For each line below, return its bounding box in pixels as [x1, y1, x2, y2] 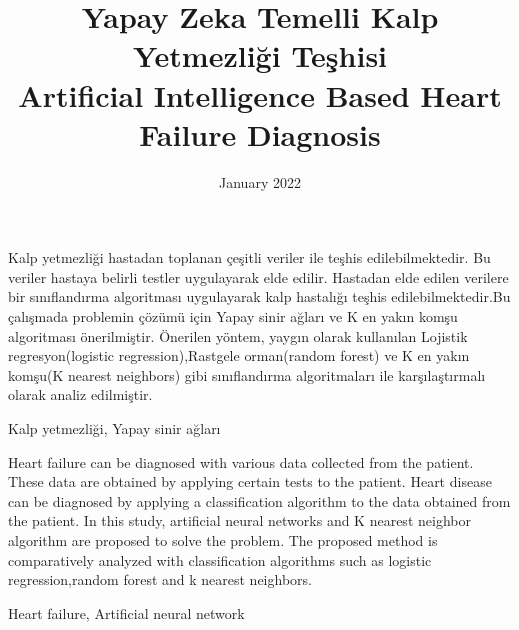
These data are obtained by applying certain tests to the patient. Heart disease [8, 471, 492, 492]
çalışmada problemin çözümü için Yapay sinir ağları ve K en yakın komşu [8, 306, 458, 327]
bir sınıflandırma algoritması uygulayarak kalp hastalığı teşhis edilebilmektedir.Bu [8, 286, 511, 307]
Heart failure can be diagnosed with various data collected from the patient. [8, 451, 474, 472]
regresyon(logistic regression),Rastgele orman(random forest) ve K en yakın [8, 345, 470, 366]
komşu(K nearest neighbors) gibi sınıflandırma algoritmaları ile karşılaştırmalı [8, 364, 486, 385]
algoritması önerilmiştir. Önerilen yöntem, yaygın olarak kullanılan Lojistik [8, 325, 468, 346]
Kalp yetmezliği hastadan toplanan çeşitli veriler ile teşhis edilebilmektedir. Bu [8, 247, 491, 268]
